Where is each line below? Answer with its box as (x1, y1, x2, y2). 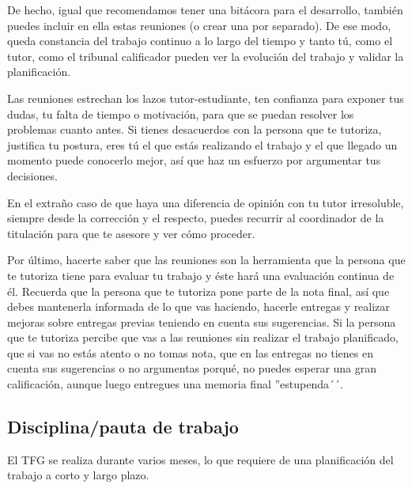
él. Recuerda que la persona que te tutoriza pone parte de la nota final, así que (7, 282, 390, 299)
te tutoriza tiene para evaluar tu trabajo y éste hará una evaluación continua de (7, 267, 395, 283)
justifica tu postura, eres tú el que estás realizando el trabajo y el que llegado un (7, 136, 398, 153)
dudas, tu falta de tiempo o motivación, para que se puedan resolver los (7, 105, 354, 122)
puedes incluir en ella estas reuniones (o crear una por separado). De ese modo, (7, 17, 391, 33)
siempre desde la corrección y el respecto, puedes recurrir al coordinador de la (7, 210, 384, 226)
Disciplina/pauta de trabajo (7, 414, 239, 439)
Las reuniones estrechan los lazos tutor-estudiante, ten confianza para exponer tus (7, 89, 404, 106)
